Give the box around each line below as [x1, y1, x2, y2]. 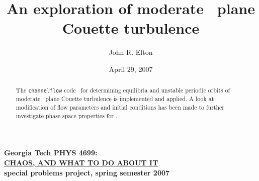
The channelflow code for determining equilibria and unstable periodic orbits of [16, 86, 230, 95]
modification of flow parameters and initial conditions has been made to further [16, 103, 225, 112]
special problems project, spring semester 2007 [4, 167, 170, 177]
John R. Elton [109, 47, 153, 57]
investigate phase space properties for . [16, 111, 118, 120]
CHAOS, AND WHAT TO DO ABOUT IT [4, 157, 158, 167]
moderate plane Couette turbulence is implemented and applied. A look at [16, 95, 214, 103]
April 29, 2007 [109, 63, 153, 74]
